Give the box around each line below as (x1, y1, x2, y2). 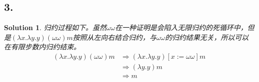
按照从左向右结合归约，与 (73, 32, 157, 42)
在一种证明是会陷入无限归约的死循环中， (115, 22, 248, 33)
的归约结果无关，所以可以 (165, 32, 249, 42)
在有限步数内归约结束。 (4, 41, 81, 52)
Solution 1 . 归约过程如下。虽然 (4, 22, 107, 33)
